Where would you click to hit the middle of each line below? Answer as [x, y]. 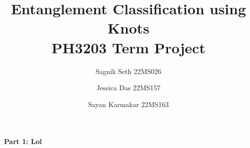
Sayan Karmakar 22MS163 [128, 104]
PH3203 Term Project [128, 47]
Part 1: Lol [23, 141]
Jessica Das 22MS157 [128, 88]
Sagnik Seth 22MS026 [128, 71]
